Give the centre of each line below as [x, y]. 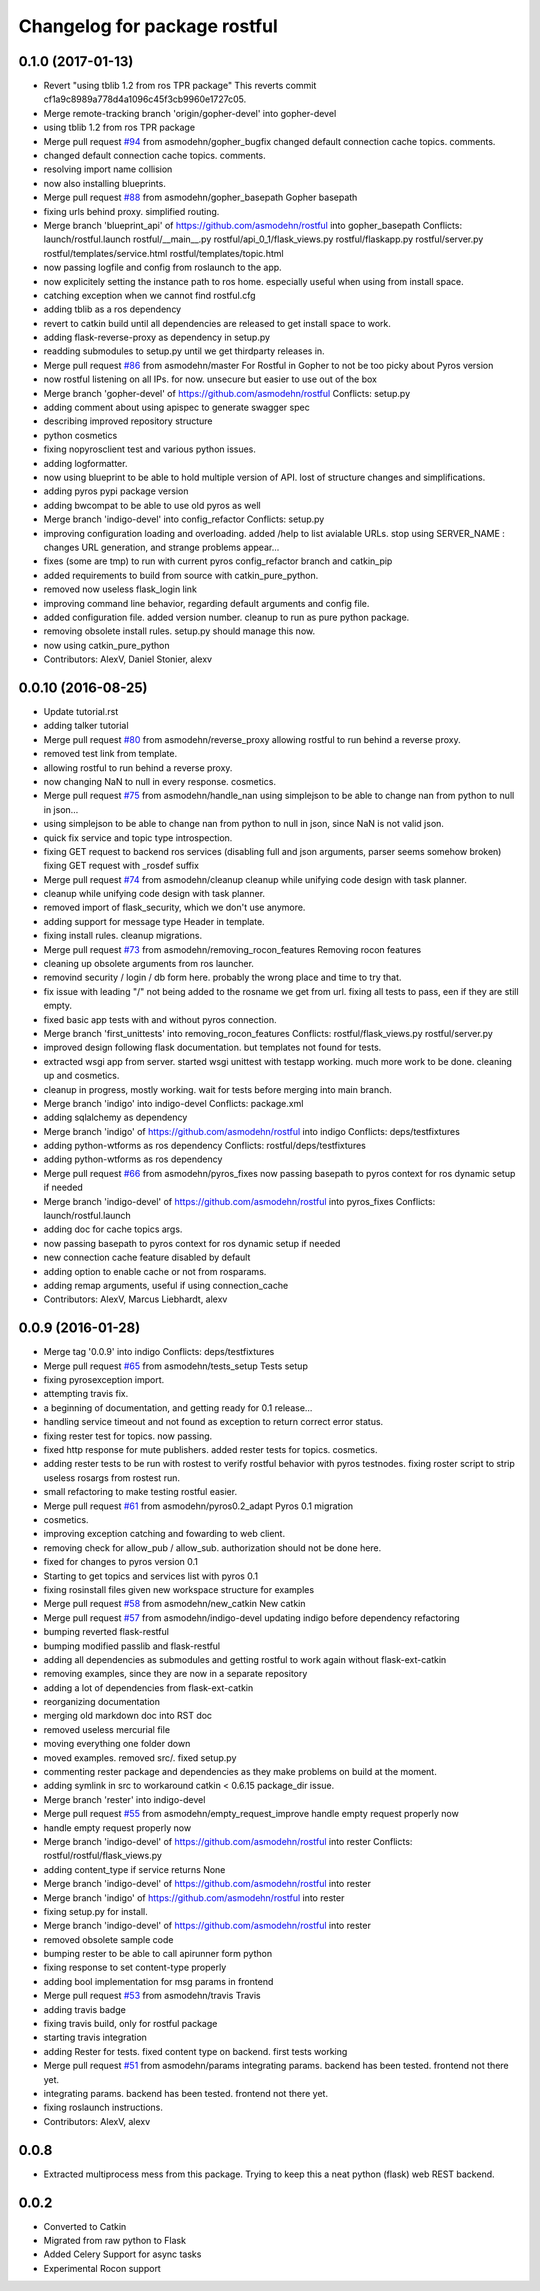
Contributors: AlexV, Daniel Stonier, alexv [128, 659]
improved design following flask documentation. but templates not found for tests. [212, 1047]
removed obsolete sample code [108, 1939]
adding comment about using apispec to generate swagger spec [176, 407]
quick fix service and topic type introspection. [138, 837]
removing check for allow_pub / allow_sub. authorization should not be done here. [212, 1547]
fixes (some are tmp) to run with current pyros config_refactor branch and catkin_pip [218, 561]
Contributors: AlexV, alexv [97, 2121]
